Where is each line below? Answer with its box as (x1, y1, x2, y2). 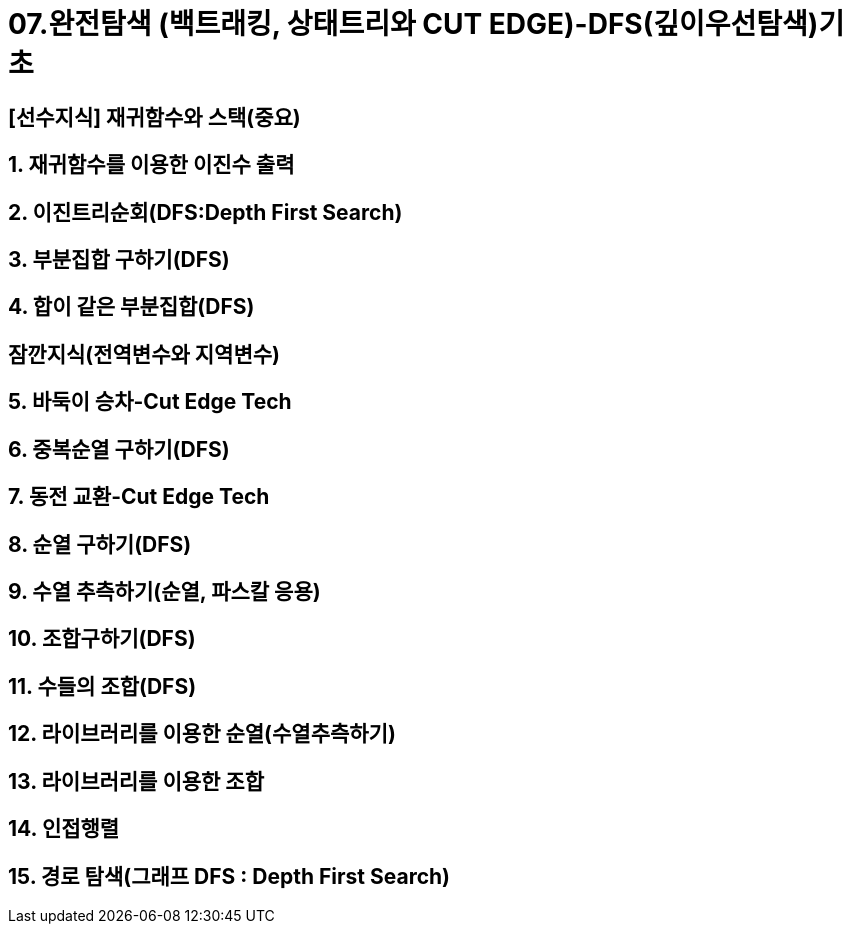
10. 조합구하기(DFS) (8, 626, 196, 652)
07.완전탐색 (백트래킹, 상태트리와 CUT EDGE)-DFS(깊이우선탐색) (8, 7, 819, 41)
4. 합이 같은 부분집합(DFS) (8, 294, 255, 320)
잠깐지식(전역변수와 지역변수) (8, 341, 280, 367)
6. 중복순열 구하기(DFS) (8, 436, 230, 462)
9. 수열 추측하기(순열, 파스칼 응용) (8, 578, 321, 604)
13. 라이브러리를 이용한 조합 (8, 768, 264, 794)
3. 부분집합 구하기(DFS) (8, 247, 230, 273)
